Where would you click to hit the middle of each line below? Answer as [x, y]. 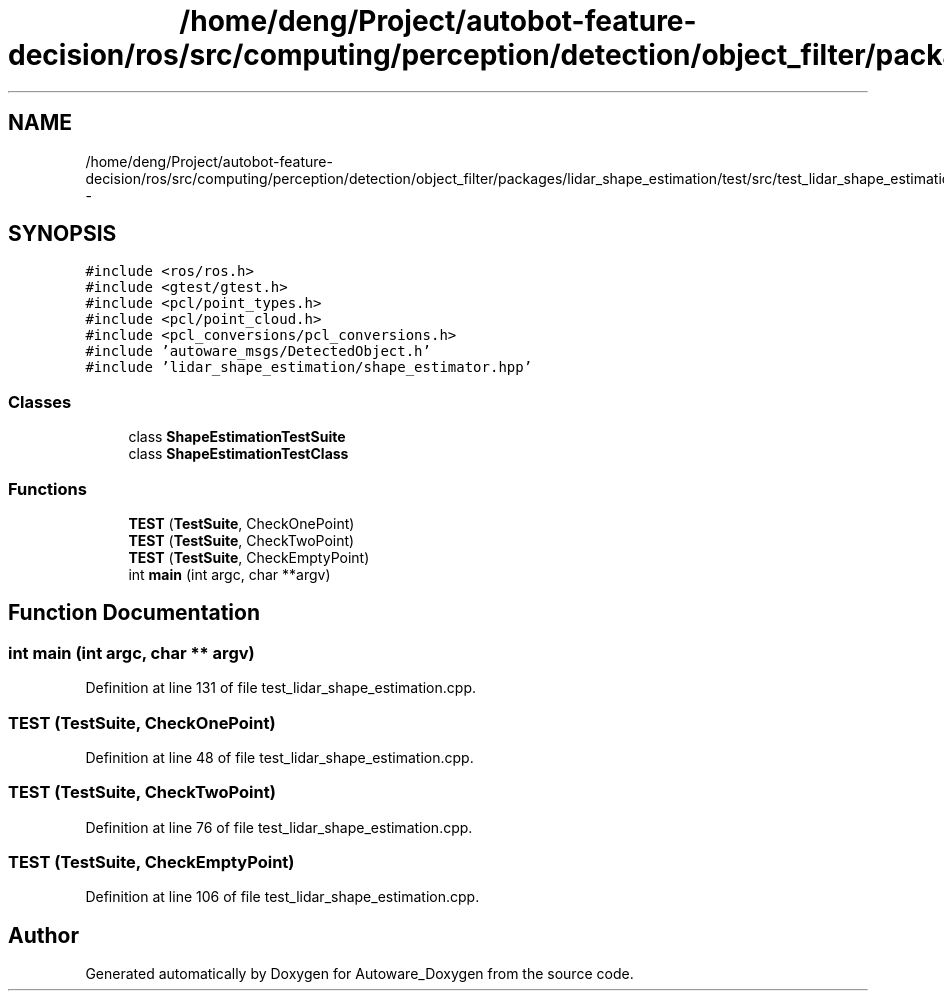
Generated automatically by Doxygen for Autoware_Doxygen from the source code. [359, 974]
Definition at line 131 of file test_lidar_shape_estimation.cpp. [280, 688]
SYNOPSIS [62, 234]
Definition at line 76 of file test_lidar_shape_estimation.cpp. [279, 827]
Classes [40, 401]
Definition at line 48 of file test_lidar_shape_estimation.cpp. [279, 757]
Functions [47, 488]
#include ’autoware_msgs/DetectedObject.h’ [258, 351]
